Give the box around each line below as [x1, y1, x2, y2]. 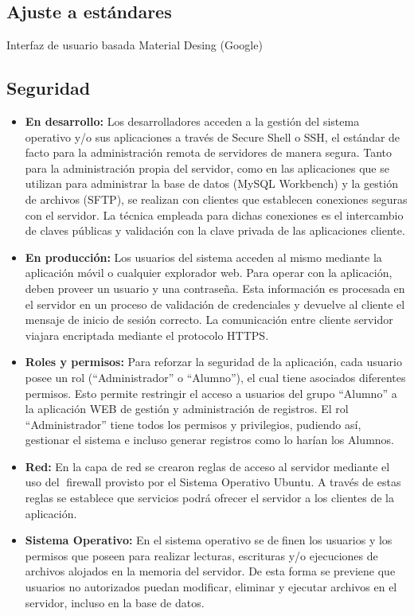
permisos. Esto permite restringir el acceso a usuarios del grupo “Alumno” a [25, 384, 397, 401]
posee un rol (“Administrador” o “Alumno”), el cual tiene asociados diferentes [25, 368, 406, 385]
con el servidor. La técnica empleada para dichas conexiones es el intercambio [25, 206, 404, 223]
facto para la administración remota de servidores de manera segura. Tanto [25, 144, 393, 161]
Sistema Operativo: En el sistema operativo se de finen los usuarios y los [25, 532, 393, 548]
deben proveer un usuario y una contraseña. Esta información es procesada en [25, 279, 405, 296]
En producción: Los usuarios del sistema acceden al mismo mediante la [25, 248, 382, 265]
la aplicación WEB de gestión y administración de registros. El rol [25, 400, 349, 417]
